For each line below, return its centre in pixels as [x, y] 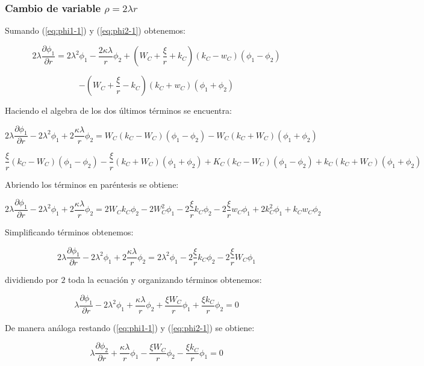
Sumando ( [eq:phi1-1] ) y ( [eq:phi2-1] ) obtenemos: [95, 30]
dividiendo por [32, 280]
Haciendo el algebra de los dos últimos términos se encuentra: [118, 110]
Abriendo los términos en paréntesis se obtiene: [92, 184]
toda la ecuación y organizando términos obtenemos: [165, 280]
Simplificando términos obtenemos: [69, 231]
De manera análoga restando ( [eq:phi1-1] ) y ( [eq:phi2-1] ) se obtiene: [130, 327]
